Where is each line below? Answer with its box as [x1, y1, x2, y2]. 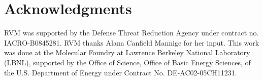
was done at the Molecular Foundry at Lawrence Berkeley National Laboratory [4, 47, 250, 58]
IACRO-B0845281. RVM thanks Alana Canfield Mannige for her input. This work [4, 37, 259, 48]
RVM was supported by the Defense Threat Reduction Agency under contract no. [4, 27, 259, 38]
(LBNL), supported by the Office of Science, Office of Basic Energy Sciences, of [4, 57, 251, 67]
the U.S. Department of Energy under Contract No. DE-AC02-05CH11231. [4, 67, 237, 77]
